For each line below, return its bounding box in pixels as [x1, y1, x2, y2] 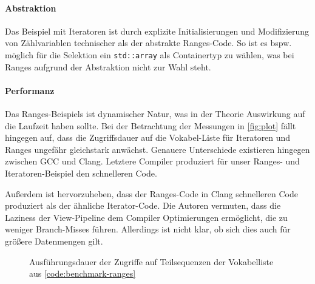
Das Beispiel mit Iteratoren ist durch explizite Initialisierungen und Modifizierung [5, 24, 310, 37]
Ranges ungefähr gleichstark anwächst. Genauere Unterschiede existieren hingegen [5, 143, 310, 155]
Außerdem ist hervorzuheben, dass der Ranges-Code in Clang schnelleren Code [5, 187, 298, 200]
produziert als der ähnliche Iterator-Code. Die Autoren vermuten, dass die [5, 199, 281, 212]
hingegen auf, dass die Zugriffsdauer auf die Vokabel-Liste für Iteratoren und [5, 131, 291, 144]
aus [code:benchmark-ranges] [29, 267, 136, 280]
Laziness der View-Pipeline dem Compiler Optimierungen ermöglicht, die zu [5, 211, 288, 223]
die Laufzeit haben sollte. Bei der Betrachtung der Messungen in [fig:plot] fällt [5, 119, 296, 132]
